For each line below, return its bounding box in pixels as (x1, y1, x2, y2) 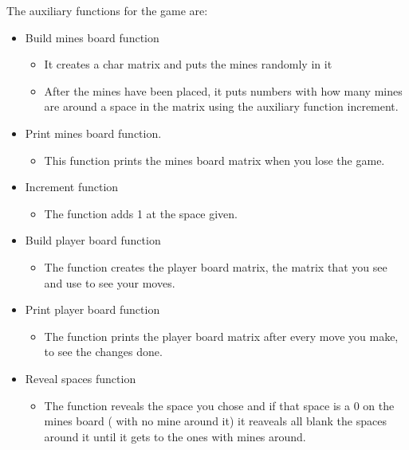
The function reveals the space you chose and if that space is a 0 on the (44, 397, 395, 413)
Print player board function (25, 301, 160, 318)
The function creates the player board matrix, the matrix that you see (44, 258, 387, 275)
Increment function (25, 178, 119, 195)
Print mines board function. (25, 124, 162, 141)
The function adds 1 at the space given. (44, 205, 238, 221)
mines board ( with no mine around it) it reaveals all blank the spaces (44, 413, 387, 429)
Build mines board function (25, 29, 159, 45)
